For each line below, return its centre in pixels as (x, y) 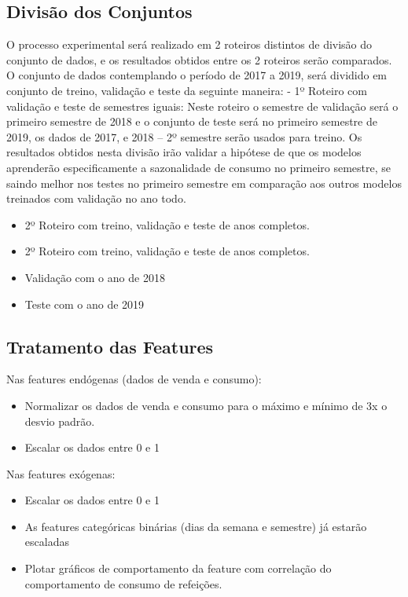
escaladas (47, 542)
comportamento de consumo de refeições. (123, 583)
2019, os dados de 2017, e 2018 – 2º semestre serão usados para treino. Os (184, 136)
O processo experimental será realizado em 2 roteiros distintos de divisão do (189, 44)
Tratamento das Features (110, 346)
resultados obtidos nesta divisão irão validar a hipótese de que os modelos (184, 152)
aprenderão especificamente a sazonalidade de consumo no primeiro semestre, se (199, 167)
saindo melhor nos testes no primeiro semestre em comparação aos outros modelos (204, 183)
